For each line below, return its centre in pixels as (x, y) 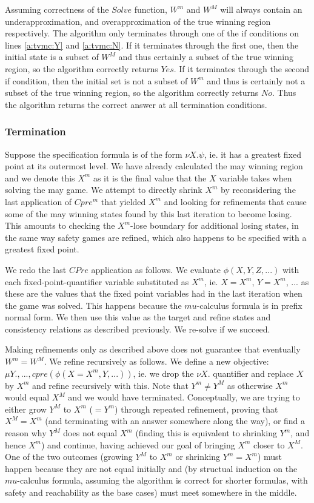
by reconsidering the (258, 190)
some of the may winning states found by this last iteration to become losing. (149, 213)
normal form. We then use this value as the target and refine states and (138, 317)
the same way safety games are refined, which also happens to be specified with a (156, 237)
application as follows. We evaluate (156, 269)
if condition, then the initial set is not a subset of (96, 80)
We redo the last (36, 269)
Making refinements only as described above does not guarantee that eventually (153, 349)
